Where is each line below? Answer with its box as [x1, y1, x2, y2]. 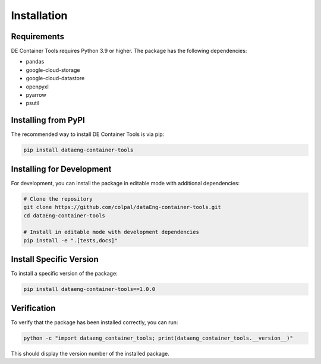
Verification [11, 303, 56, 313]
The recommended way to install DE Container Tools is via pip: [11, 131, 165, 138]
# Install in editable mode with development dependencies [23, 229, 199, 236]
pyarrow [26, 91, 47, 99]
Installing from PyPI [11, 115, 86, 125]
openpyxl [26, 83, 49, 90]
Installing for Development [11, 164, 112, 174]
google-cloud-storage [26, 66, 80, 74]
